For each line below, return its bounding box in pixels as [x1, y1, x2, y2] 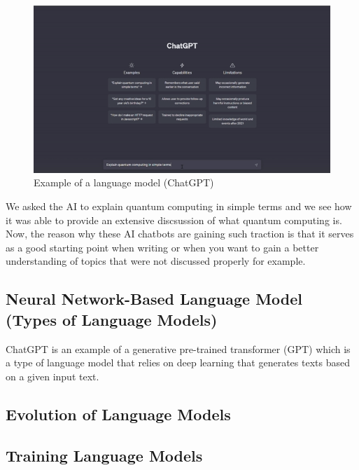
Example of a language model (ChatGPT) [34, 175, 214, 190]
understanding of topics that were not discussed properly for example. [6, 254, 306, 268]
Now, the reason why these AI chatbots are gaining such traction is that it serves [6, 226, 354, 241]
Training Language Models [6, 444, 203, 466]
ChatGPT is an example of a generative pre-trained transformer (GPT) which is [6, 341, 351, 356]
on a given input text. [6, 368, 99, 383]
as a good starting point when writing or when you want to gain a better [6, 240, 319, 254]
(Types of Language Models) [6, 308, 218, 330]
